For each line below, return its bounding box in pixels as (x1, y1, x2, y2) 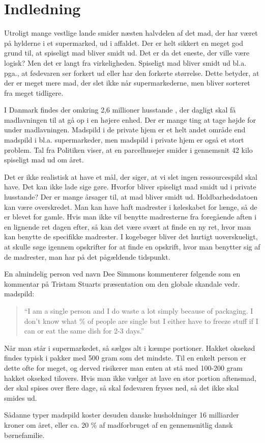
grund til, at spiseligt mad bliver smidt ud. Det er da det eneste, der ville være (4, 47, 250, 58)
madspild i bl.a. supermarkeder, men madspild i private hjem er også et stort (4, 134, 244, 145)
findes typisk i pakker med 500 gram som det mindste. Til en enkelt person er (4, 352, 247, 363)
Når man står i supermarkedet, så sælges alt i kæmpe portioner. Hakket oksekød (4, 342, 255, 353)
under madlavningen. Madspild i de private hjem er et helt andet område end (4, 124, 246, 135)
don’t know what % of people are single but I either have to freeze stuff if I (24, 315, 258, 326)
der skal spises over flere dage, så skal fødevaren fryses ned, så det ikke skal (4, 382, 239, 393)
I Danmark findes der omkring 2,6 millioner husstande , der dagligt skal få (4, 104, 236, 115)
